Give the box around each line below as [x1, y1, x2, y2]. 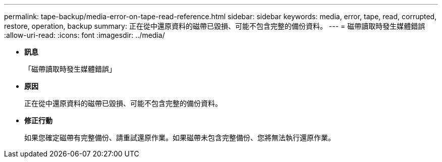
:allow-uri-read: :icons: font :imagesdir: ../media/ [4, 31, 165, 39]
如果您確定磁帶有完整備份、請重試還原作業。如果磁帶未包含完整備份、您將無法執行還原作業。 [24, 133, 335, 142]
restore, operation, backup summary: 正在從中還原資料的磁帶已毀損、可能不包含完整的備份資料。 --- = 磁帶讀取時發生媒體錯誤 [4, 22, 425, 30]
